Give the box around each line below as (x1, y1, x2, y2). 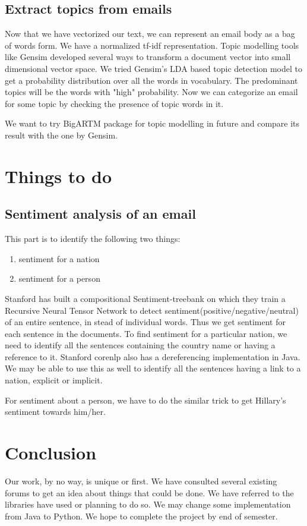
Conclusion (5, 440, 97, 465)
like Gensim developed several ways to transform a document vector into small (5, 51, 291, 63)
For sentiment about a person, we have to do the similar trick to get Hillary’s (5, 393, 286, 406)
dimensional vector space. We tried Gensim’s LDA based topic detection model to (5, 62, 303, 74)
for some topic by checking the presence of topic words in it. (5, 97, 224, 109)
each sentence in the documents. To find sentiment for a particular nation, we (5, 327, 287, 339)
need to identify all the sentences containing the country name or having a (5, 339, 276, 351)
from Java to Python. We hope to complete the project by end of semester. (5, 509, 278, 522)
